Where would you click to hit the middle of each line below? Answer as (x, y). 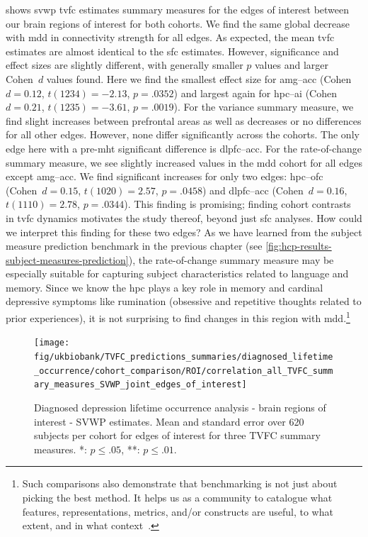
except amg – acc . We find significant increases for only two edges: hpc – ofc (165, 176)
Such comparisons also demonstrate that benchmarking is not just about (180, 483)
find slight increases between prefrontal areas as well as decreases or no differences (184, 120)
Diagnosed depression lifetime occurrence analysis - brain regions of (180, 407)
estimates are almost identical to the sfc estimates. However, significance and (172, 51)
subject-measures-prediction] (67, 259)
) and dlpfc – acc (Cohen (253, 190)
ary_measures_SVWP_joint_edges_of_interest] (140, 385)
